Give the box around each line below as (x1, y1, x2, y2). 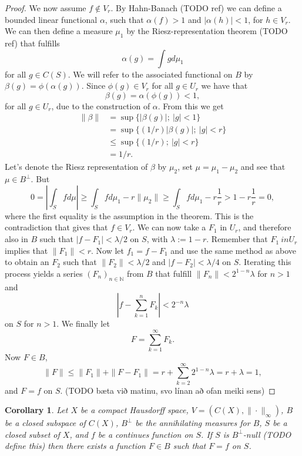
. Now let (91, 244, 125, 256)
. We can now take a (132, 221, 206, 233)
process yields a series (5, 267, 83, 279)
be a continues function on (98, 428, 193, 440)
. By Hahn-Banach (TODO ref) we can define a (110, 2, 282, 14)
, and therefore (238, 221, 291, 233)
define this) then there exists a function (5, 440, 146, 452)
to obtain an (5, 256, 49, 268)
